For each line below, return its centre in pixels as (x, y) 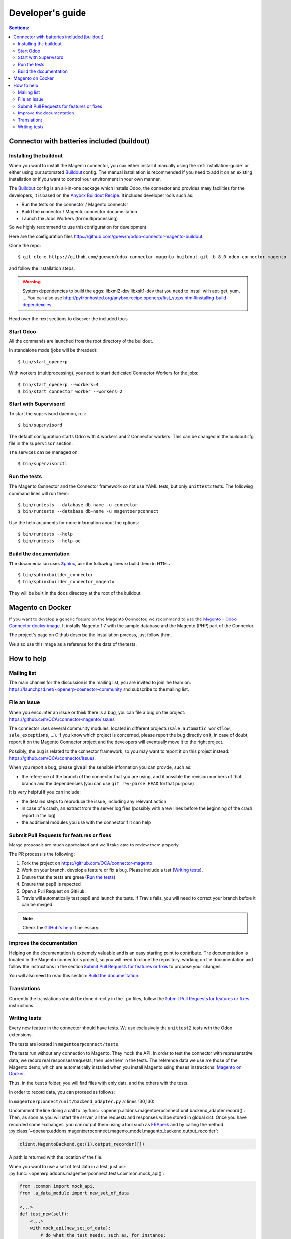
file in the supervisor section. (41, 443)
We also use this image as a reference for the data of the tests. (73, 644)
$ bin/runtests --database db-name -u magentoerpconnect (88, 511)
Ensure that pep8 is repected (51, 884)
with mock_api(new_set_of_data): (70, 1228)
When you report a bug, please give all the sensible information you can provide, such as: (100, 767)
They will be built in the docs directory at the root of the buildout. (75, 593)
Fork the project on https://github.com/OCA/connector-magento (87, 863)
